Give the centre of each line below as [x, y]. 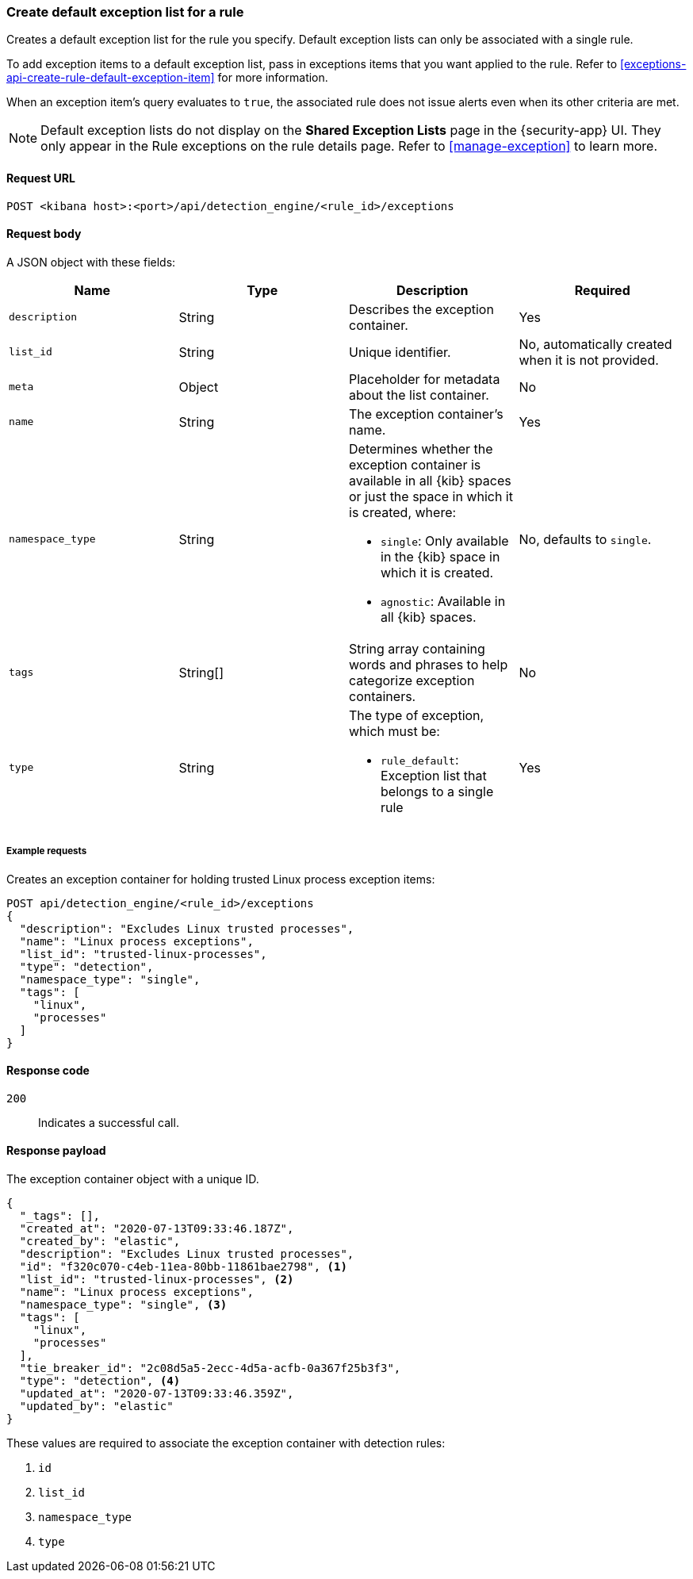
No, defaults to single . [585, 539]
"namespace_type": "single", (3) [123, 1305]
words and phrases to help [429, 664]
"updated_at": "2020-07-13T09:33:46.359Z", [157, 1394]
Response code [48, 1071]
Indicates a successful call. [109, 1122]
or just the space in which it [431, 496]
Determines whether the [421, 448]
